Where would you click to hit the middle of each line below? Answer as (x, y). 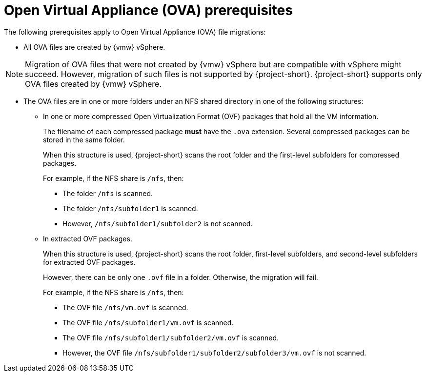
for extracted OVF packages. (89, 262)
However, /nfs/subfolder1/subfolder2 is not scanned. (158, 223)
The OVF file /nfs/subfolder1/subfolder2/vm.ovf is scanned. (171, 337)
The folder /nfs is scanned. (108, 193)
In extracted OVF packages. (88, 238)
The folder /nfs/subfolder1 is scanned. (130, 208)
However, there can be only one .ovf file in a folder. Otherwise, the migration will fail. (181, 277)
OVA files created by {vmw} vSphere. (93, 84)
